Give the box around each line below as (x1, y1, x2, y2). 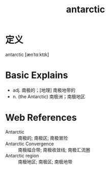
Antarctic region (5, 153, 39, 159)
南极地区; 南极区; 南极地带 (18, 158, 73, 165)
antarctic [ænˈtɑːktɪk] (5, 51, 49, 58)
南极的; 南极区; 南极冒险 (18, 135, 68, 141)
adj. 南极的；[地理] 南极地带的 (12, 87, 75, 93)
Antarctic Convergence (5, 140, 54, 147)
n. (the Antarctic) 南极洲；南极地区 (12, 93, 86, 100)
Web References (5, 112, 77, 124)
